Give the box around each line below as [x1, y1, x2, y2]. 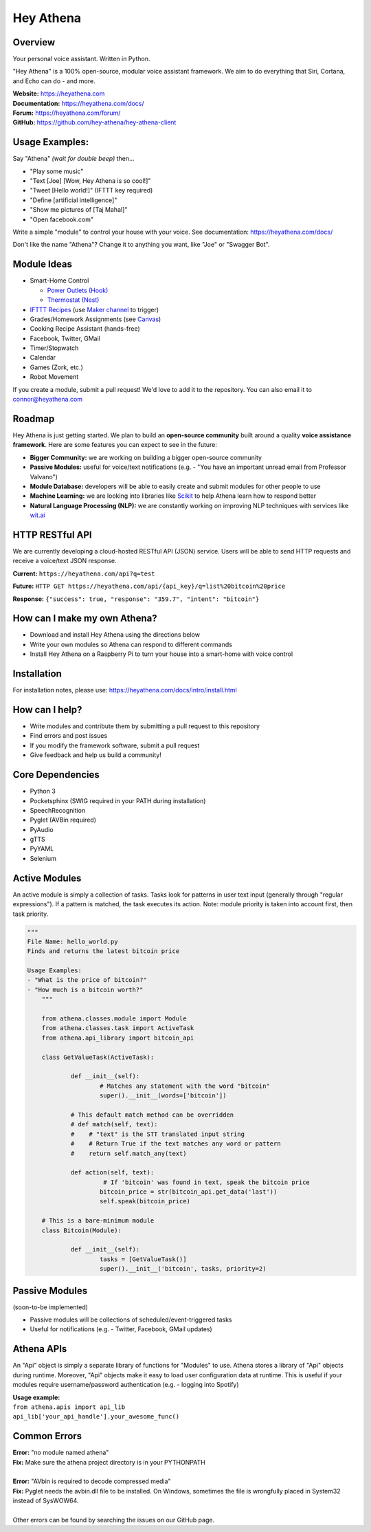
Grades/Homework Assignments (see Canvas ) [30, 315, 161, 323]
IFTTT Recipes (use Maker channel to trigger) [30, 305, 159, 314]
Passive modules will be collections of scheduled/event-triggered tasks [30, 1315, 233, 1324]
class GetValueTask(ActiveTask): [41, 1053, 155, 1061]
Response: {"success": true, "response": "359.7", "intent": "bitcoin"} [12, 595, 260, 603]
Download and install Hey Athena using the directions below [30, 631, 201, 639]
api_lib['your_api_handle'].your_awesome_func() [12, 1413, 180, 1421]
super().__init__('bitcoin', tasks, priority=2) [100, 1265, 267, 1273]
